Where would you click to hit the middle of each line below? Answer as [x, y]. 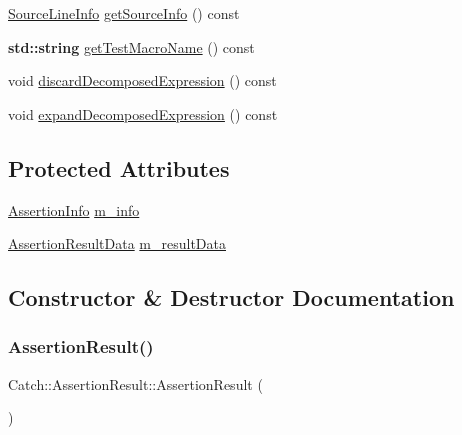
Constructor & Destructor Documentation [231, 297]
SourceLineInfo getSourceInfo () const [124, 13]
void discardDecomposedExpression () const [142, 80]
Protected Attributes [119, 167]
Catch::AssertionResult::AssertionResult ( [135, 383]
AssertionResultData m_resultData [117, 243]
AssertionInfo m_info [74, 209]
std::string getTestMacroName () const [131, 46]
